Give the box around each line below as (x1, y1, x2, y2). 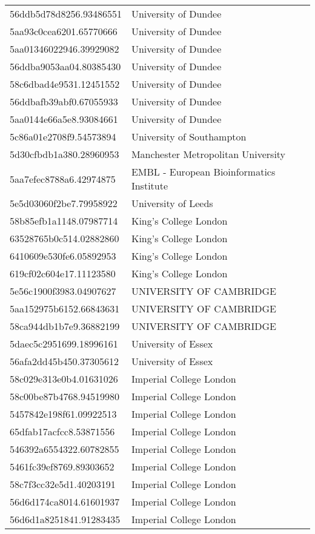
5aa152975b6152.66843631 (10, 302, 120, 315)
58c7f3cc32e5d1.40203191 (10, 477, 116, 491)
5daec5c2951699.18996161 (10, 337, 118, 351)
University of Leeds (131, 196, 213, 210)
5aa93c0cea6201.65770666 (10, 24, 118, 38)
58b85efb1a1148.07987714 (10, 214, 118, 228)
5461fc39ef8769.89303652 (10, 460, 114, 473)
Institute (131, 179, 168, 193)
